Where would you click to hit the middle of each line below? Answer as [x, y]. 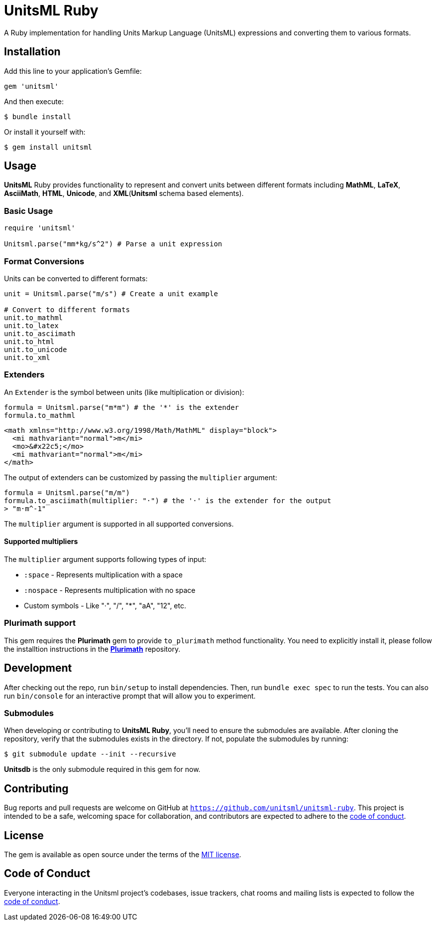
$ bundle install [38, 116]
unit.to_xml [27, 357]
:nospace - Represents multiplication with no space [110, 590]
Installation [32, 52]
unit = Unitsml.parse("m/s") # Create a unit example [111, 293]
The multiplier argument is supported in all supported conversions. [119, 524]
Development [38, 668]
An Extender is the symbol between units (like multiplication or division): [124, 392]
